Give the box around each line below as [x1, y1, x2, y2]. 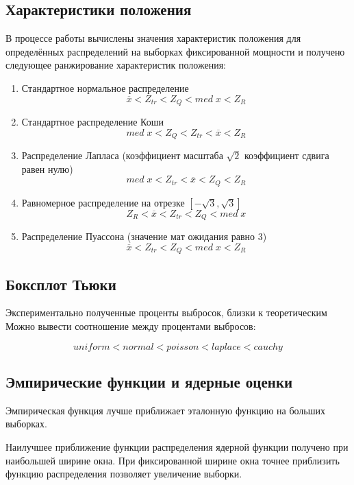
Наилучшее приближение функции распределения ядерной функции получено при [5, 440, 349, 453]
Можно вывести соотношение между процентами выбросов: [5, 319, 256, 333]
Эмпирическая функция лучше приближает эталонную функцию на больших [5, 403, 326, 417]
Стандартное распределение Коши [21, 115, 164, 129]
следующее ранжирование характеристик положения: [5, 58, 226, 72]
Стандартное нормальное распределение [21, 80, 189, 95]
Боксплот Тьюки [5, 273, 116, 294]
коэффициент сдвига [244, 148, 329, 163]
